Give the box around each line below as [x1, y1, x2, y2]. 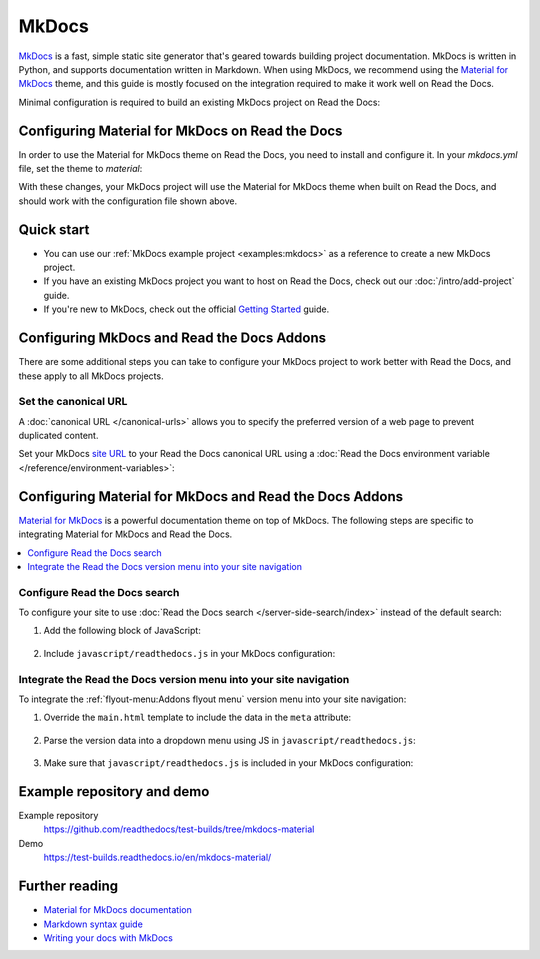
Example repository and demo [18, 783, 210, 800]
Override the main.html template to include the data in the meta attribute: [43, 711, 352, 724]
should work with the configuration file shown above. [18, 195, 238, 207]
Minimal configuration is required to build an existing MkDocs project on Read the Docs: [18, 96, 381, 108]
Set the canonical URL [18, 395, 128, 409]
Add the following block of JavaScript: [43, 625, 202, 637]
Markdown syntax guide [43, 918, 144, 930]
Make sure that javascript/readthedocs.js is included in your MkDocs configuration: [43, 757, 414, 769]
